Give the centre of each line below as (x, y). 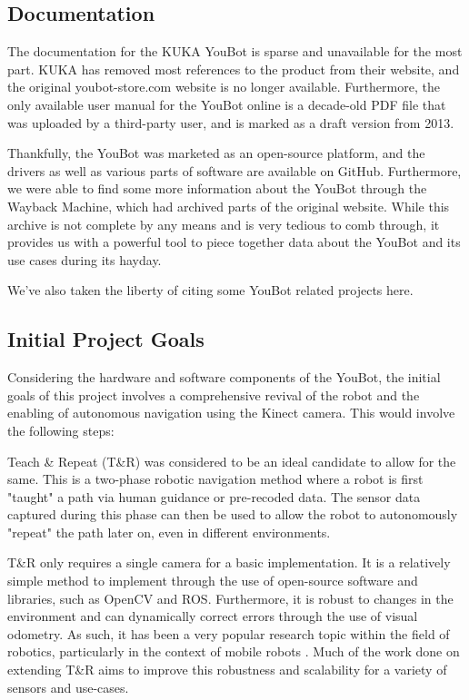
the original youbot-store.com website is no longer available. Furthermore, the (224, 87)
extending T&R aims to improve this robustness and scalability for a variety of (227, 670)
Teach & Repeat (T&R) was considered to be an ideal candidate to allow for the (232, 461)
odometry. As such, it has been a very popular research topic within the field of (229, 633)
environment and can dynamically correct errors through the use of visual (213, 616)
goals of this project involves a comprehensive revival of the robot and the (214, 394)
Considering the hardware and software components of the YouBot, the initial (224, 377)
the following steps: (61, 430)
